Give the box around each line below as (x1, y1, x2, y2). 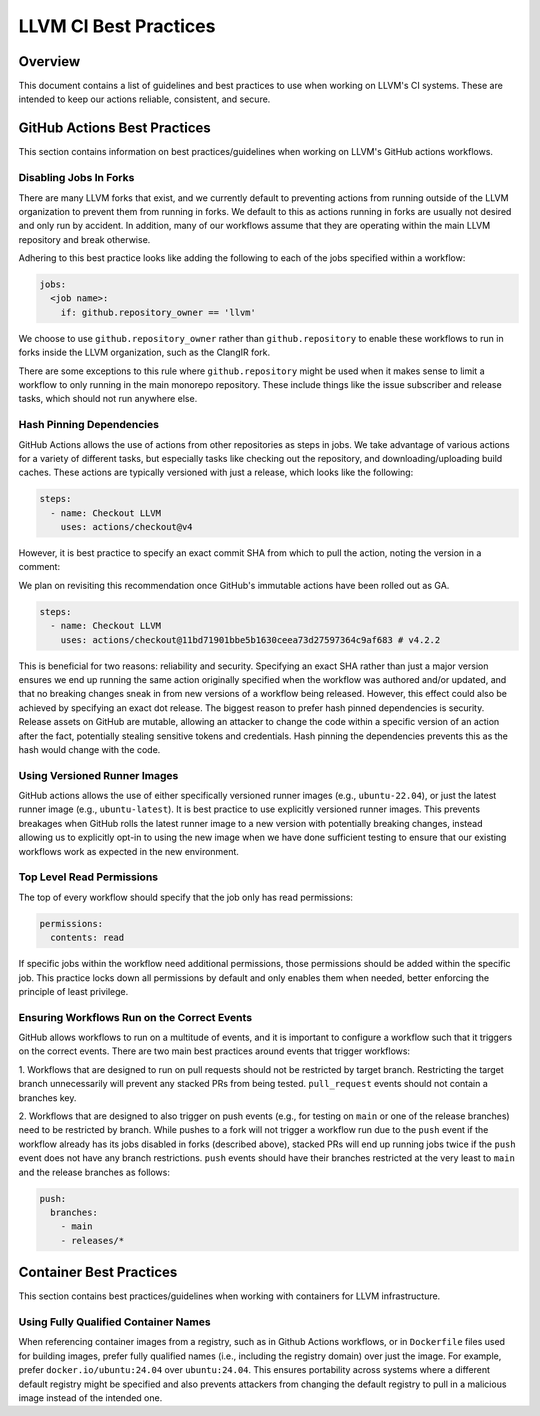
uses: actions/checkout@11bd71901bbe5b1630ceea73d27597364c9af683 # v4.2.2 (60, 634, 441, 645)
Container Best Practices (18, 1264, 178, 1281)
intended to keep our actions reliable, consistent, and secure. (18, 93, 271, 105)
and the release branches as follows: (18, 1166, 170, 1178)
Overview (18, 53, 81, 70)
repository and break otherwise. (18, 233, 151, 245)
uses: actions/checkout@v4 (60, 521, 194, 533)
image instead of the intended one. (18, 1391, 163, 1404)
